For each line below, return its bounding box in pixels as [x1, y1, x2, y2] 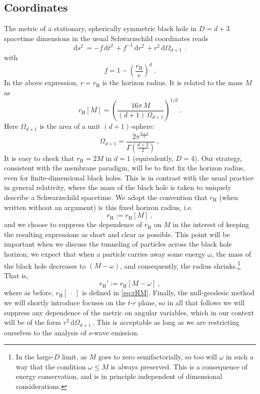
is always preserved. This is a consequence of [110, 361, 247, 371]
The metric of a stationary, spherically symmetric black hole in [4, 23, 196, 34]
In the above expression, [4, 77, 78, 88]
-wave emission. [91, 327, 139, 337]
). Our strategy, [194, 152, 242, 163]
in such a [225, 351, 253, 362]
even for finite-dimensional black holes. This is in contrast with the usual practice [4, 172, 254, 182]
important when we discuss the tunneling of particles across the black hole [4, 239, 232, 249]
